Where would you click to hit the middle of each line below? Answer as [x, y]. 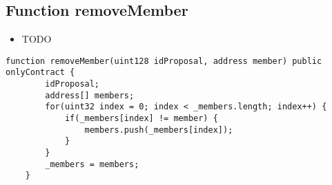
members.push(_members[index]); [159, 130]
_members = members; [92, 164]
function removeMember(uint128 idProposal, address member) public [164, 61]
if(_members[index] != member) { [141, 119]
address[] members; [90, 95]
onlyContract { [40, 73]
